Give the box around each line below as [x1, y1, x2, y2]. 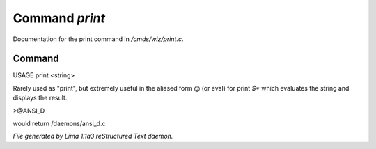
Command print [13, 10, 106, 26]
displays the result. [13, 94, 68, 102]
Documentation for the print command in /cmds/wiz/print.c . [13, 35, 184, 43]
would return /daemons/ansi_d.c [13, 119, 106, 128]
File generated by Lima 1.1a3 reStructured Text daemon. [13, 132, 173, 141]
